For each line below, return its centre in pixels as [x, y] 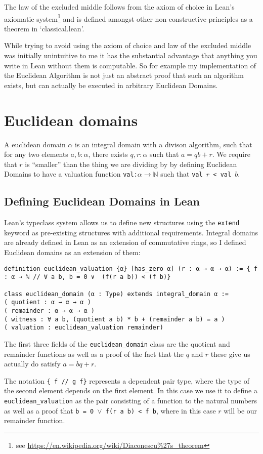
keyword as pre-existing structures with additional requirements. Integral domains [131, 232]
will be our [240, 410]
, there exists [108, 154]
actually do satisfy [32, 364]
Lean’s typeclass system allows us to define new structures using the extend [122, 222]
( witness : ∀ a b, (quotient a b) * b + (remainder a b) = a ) [115, 319]
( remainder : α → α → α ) [49, 311]
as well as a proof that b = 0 [49, 410]
